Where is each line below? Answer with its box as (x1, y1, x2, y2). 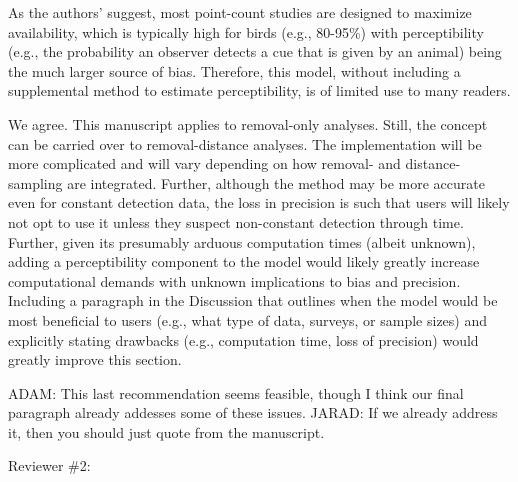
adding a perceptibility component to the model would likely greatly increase (8, 251, 480, 272)
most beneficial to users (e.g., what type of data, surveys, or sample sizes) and (8, 309, 488, 330)
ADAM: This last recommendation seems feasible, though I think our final (8, 382, 464, 403)
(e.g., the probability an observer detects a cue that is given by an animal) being (8, 41, 502, 62)
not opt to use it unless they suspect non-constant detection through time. (8, 211, 464, 232)
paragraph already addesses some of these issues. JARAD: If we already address (8, 402, 498, 423)
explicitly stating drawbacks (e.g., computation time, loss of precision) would (8, 329, 479, 350)
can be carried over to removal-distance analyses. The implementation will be (8, 133, 482, 154)
